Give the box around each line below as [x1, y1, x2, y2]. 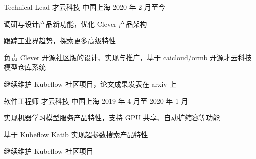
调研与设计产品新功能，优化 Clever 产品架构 [4, 18, 147, 29]
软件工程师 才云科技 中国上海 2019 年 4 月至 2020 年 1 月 [4, 95, 188, 106]
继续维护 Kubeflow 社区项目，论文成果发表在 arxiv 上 [4, 78, 177, 89]
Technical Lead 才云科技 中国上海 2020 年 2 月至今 [4, 2, 165, 12]
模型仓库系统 [4, 62, 46, 72]
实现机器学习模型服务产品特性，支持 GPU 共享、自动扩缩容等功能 [4, 112, 220, 123]
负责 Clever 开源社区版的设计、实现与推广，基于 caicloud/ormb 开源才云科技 [4, 52, 252, 62]
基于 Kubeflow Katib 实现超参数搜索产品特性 [4, 129, 148, 139]
